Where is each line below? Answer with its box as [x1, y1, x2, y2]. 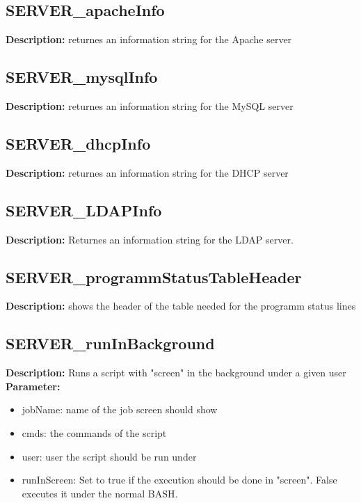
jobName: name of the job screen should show [22, 402, 218, 417]
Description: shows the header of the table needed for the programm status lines [6, 298, 356, 313]
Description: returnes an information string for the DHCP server [6, 165, 289, 179]
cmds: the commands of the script [22, 425, 167, 440]
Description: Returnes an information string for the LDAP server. [6, 232, 294, 246]
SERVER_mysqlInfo [6, 66, 158, 88]
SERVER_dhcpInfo [6, 132, 151, 154]
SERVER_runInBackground [6, 333, 215, 354]
